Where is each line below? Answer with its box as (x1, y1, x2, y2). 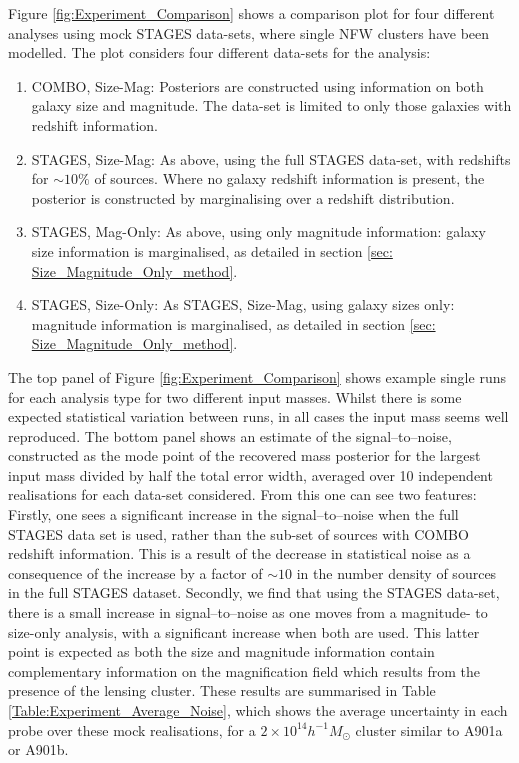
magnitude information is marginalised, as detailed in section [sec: (31, 313, 436, 334)
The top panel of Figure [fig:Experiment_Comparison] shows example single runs (8, 366, 506, 387)
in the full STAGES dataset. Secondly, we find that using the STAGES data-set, (8, 582, 500, 603)
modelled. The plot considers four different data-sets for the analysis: (8, 42, 431, 63)
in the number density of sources (296, 562, 497, 583)
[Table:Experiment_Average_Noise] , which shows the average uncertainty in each (8, 700, 508, 720)
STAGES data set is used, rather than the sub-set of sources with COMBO (8, 523, 469, 544)
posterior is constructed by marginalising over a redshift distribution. (31, 187, 455, 208)
